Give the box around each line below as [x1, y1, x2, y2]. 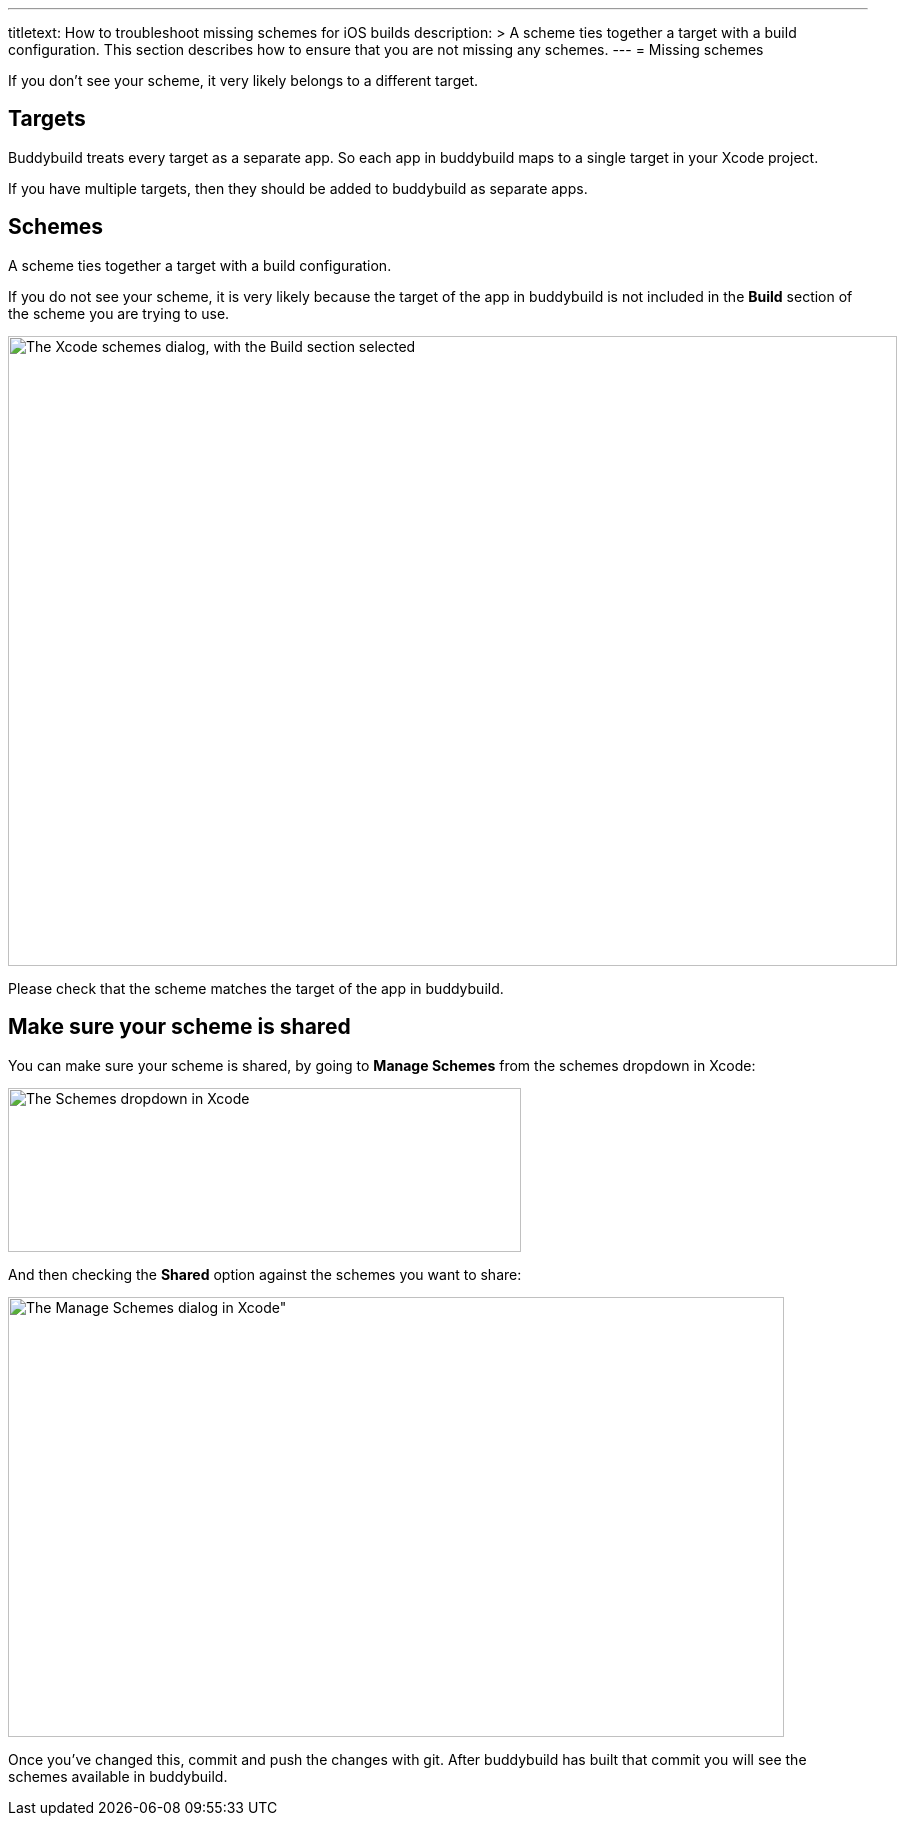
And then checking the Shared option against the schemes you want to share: [8, 1265, 522, 1283]
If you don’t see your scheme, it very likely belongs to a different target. [8, 72, 479, 89]
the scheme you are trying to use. [8, 304, 230, 322]
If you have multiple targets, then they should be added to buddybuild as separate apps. [8, 179, 588, 197]
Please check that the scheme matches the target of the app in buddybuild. [8, 979, 504, 997]
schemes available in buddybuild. [8, 1767, 228, 1785]
